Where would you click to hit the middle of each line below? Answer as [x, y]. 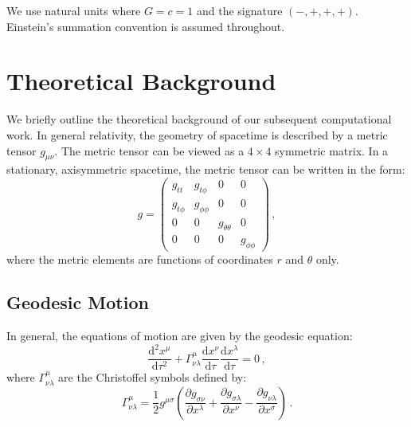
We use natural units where [74, 10]
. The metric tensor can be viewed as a [149, 150]
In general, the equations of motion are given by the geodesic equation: [180, 336]
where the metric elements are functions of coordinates [140, 259]
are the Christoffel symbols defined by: [153, 377]
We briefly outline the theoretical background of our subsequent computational [199, 119]
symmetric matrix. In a [332, 150]
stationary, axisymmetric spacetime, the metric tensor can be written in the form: [206, 169]
